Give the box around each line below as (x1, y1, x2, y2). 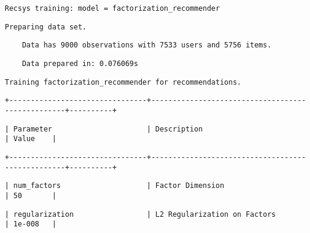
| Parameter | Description (5, 124, 203, 133)
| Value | (5, 135, 56, 144)
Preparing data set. (5, 22, 87, 31)
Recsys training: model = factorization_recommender (5, 4, 220, 13)
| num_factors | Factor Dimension (5, 181, 225, 190)
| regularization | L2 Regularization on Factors (5, 210, 276, 219)
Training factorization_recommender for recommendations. (5, 77, 242, 86)
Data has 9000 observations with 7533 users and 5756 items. (22, 41, 272, 50)
